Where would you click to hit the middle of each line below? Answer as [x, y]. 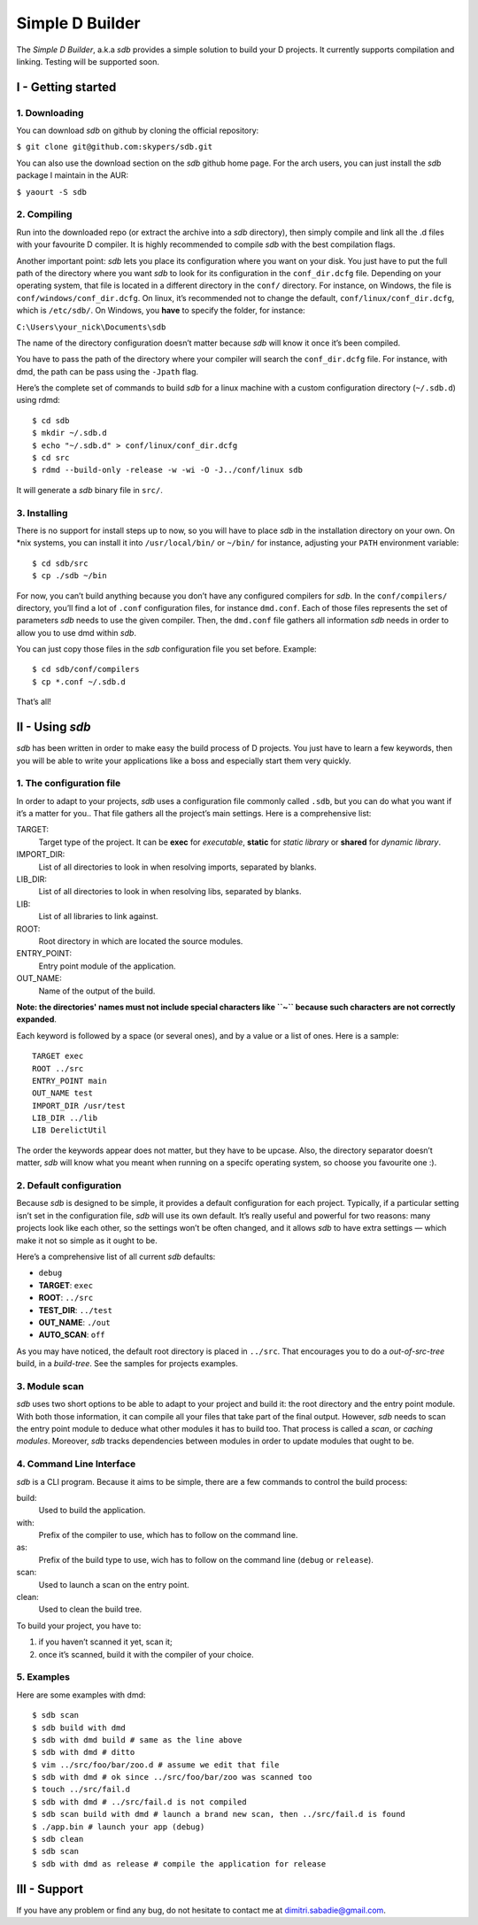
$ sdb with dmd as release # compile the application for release [179, 1863]
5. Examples [43, 1677]
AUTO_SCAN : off [72, 1335]
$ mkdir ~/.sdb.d [69, 433]
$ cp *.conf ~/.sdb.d [79, 681]
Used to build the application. [92, 1511]
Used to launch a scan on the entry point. [114, 1584]
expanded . [37, 1019]
